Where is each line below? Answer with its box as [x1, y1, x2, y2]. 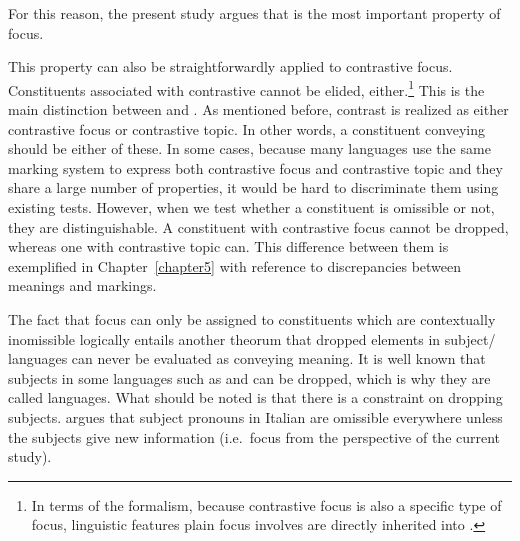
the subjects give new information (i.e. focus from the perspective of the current [8, 426, 501, 447]
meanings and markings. [8, 275, 157, 296]
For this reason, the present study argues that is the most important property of [8, 3, 501, 23]
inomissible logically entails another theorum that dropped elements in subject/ [8, 328, 496, 349]
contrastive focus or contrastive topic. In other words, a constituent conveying [8, 118, 485, 139]
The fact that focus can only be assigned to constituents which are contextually [8, 308, 496, 329]
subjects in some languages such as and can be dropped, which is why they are [8, 367, 491, 388]
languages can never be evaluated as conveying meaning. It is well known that [8, 348, 486, 369]
